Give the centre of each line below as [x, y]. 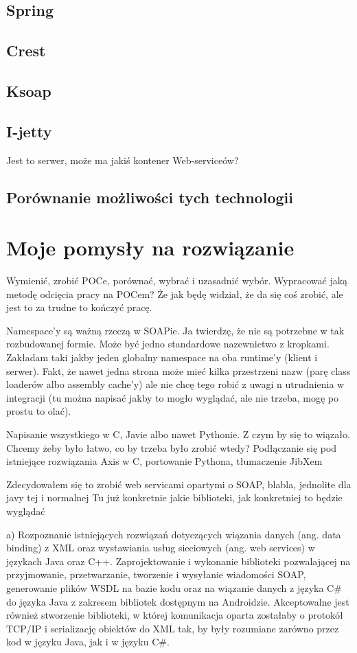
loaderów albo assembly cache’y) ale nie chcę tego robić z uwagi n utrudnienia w [175, 384]
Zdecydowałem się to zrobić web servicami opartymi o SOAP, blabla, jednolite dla [179, 484]
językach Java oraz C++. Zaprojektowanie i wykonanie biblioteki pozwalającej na [178, 561]
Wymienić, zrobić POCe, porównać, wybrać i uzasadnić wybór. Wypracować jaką [177, 280]
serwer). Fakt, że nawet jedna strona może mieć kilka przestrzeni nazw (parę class [178, 370]
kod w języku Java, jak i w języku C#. [88, 642]
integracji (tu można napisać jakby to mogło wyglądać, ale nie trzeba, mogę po [172, 397]
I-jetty [29, 131]
